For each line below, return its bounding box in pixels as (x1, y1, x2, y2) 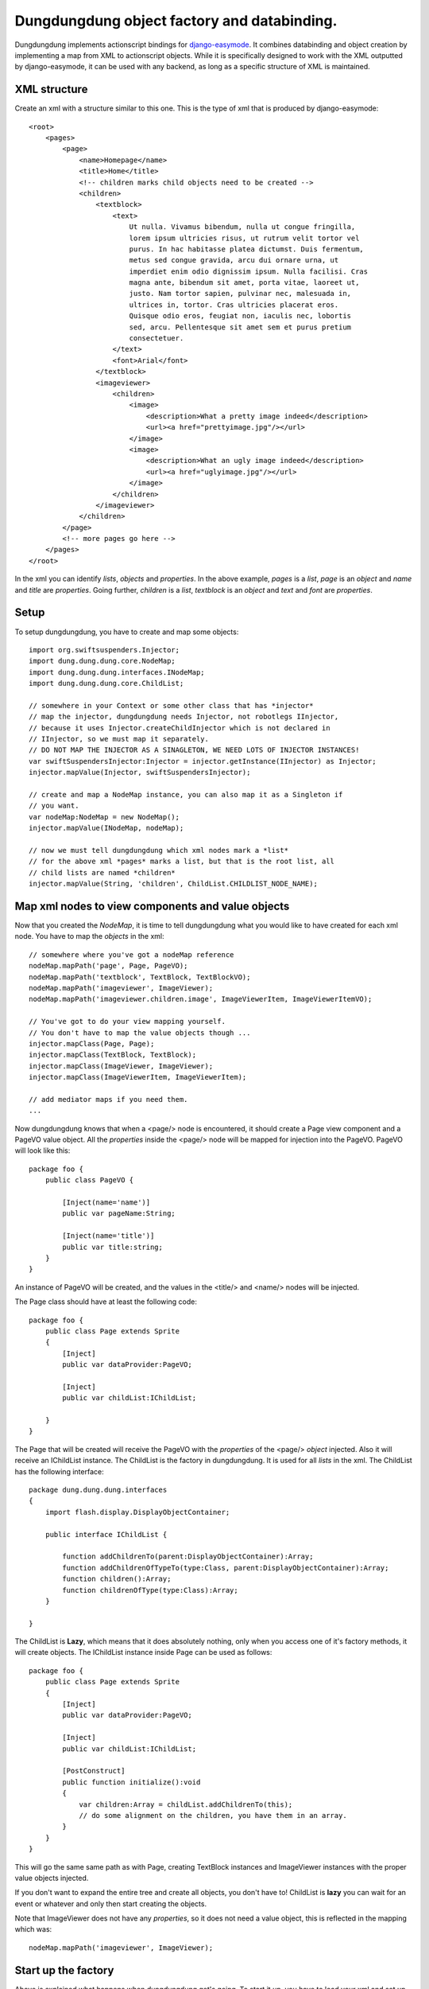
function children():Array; (62, 1574, 172, 1583)
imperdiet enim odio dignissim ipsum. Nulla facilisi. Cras (129, 267, 369, 276)
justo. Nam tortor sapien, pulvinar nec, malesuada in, (129, 289, 352, 298)
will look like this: (14, 1146, 71, 1155)
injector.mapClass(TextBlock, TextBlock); (29, 1050, 197, 1060)
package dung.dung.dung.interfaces (29, 1485, 168, 1495)
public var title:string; (62, 1242, 163, 1251)
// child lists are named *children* (29, 868, 176, 877)
